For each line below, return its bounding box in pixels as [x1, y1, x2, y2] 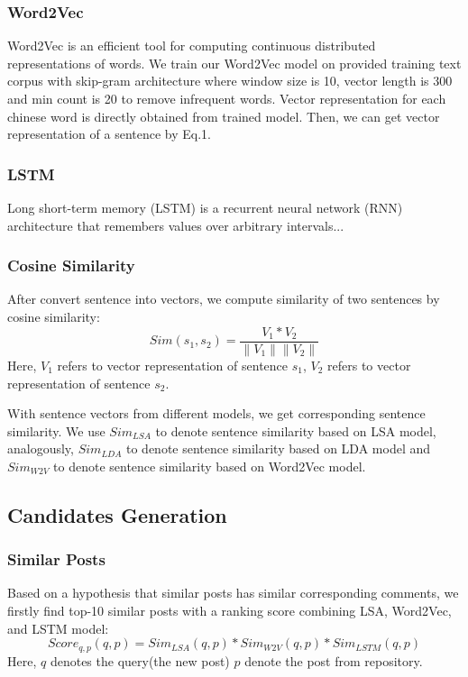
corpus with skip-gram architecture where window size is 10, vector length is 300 [7, 71, 453, 90]
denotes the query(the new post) [50, 651, 230, 670]
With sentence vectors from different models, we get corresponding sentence [7, 404, 426, 423]
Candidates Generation [7, 500, 227, 528]
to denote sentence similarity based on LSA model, [155, 421, 436, 440]
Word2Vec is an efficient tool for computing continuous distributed [7, 36, 376, 55]
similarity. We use [7, 421, 106, 440]
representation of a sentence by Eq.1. [7, 124, 211, 143]
